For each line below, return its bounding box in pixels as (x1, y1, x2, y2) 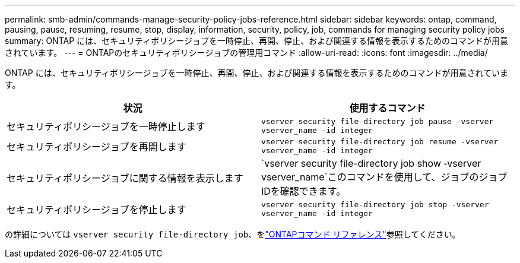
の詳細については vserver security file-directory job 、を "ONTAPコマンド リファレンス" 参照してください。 (5, 229, 461, 239)
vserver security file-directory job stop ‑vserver (261, 200, 489, 209)
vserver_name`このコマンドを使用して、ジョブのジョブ (261, 171, 508, 183)
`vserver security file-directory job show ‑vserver (261, 157, 481, 169)
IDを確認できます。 (261, 185, 346, 197)
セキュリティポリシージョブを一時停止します (7, 121, 205, 132)
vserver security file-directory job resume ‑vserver (261, 137, 499, 146)
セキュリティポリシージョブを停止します (7, 204, 186, 216)
